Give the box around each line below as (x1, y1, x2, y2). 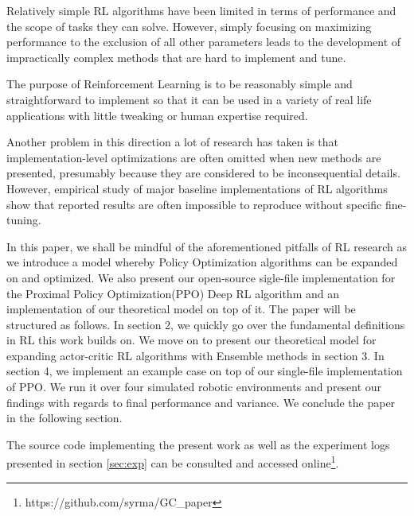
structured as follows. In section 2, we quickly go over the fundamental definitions (6, 316, 405, 332)
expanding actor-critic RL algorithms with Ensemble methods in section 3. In (6, 347, 385, 363)
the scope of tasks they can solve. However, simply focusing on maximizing (6, 17, 372, 34)
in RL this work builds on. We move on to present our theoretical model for (6, 332, 377, 348)
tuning (6, 211, 38, 228)
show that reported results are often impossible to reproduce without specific (6, 196, 382, 212)
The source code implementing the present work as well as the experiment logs (6, 436, 390, 452)
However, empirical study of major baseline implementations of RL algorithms (6, 180, 388, 196)
